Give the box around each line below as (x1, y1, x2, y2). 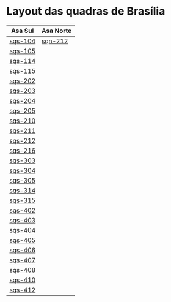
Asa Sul (11, 26, 34, 35)
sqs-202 (9, 77, 36, 85)
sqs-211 (9, 126, 36, 135)
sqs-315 (9, 196, 36, 205)
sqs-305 (9, 176, 36, 184)
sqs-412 (9, 285, 36, 294)
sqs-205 (9, 106, 36, 115)
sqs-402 (9, 206, 36, 214)
